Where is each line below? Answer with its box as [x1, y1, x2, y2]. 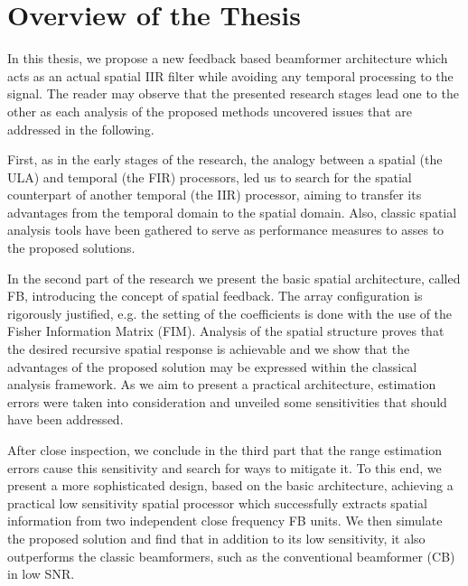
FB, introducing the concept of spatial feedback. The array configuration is [7, 286, 423, 305]
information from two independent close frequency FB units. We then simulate [7, 511, 443, 530]
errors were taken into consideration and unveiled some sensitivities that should [7, 392, 447, 411]
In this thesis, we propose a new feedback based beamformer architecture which [7, 49, 448, 68]
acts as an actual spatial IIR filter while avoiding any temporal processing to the [7, 66, 454, 85]
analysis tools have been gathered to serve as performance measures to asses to [7, 220, 445, 239]
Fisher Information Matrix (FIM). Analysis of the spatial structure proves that [7, 321, 445, 340]
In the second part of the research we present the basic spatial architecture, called [7, 268, 461, 287]
